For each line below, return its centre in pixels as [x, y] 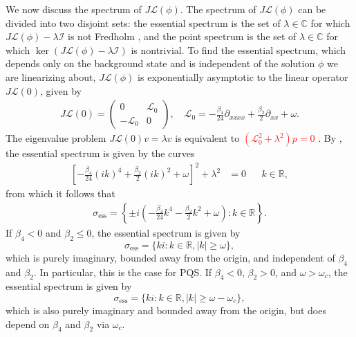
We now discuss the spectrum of [74, 9]
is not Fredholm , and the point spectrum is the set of [182, 36]
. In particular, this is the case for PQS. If [123, 272]
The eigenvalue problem [56, 138]
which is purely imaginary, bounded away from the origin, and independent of [170, 257]
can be [312, 9]
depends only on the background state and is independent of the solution [160, 63]
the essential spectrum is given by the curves [100, 153]
